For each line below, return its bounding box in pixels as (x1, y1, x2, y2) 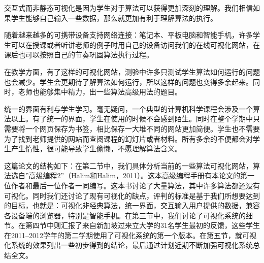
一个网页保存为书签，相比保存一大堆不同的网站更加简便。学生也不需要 (25, 123, 260, 134)
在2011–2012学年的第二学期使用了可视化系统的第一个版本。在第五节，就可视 (4, 229, 256, 240)
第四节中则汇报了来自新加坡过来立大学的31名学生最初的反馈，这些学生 (25, 220, 260, 231)
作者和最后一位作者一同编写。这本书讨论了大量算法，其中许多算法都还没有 (11, 180, 260, 190)
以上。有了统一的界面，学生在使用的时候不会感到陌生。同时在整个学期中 (11, 113, 253, 124)
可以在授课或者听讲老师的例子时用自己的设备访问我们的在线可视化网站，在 (11, 39, 260, 50)
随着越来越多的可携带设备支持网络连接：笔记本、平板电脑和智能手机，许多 (4, 29, 253, 40)
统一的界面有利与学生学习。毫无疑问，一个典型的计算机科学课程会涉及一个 (4, 103, 253, 114)
